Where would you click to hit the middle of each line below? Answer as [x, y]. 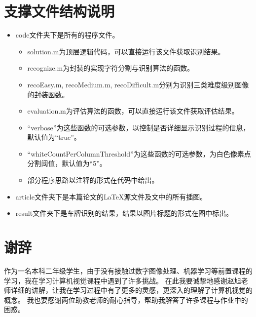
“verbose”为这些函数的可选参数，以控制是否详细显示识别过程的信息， [139, 127]
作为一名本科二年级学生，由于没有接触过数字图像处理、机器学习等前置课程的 [128, 270]
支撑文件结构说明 [59, 11]
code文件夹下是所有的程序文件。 [67, 35]
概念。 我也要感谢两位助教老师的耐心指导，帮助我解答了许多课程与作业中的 [126, 299]
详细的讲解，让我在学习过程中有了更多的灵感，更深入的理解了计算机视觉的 [131, 290]
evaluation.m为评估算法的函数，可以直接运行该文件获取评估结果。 [133, 111]
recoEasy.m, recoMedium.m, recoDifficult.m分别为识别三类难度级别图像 [138, 84]
